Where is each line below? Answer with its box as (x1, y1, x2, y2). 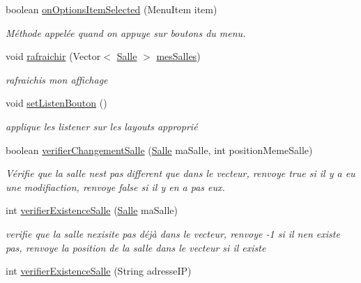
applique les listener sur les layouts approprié (6, 118, 198, 133)
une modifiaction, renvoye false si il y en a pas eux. (6, 179, 225, 194)
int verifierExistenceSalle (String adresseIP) (6, 263, 192, 278)
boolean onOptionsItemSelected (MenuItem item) (6, 2, 217, 16)
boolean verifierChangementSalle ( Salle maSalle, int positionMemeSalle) (6, 142, 313, 157)
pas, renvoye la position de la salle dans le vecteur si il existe (6, 240, 266, 254)
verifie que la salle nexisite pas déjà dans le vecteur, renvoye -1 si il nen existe (6, 226, 340, 240)
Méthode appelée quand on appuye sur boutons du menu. (6, 25, 246, 40)
